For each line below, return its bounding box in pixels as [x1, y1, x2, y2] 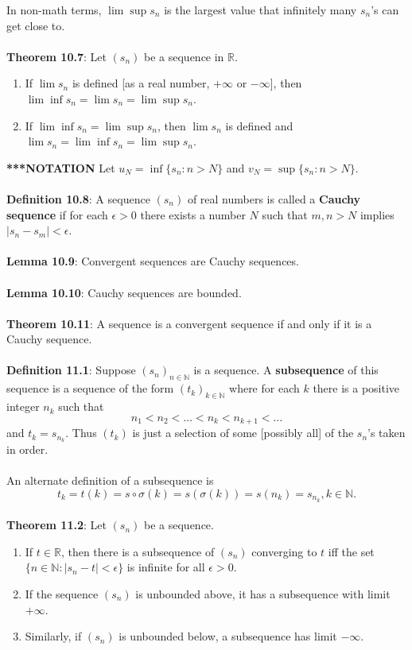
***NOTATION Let [6, 159, 115, 176]
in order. [6, 440, 49, 457]
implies [360, 206, 395, 222]
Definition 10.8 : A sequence [6, 190, 150, 207]
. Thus [65, 424, 97, 441]
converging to [251, 543, 317, 559]
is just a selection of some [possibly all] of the [132, 424, 354, 441]
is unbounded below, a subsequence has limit [119, 628, 337, 644]
